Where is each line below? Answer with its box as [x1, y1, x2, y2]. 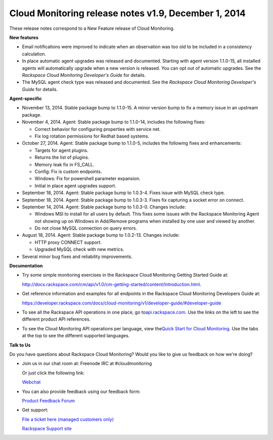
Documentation [9, 263, 43, 269]
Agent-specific [9, 96, 42, 102]
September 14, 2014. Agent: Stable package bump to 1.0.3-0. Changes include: [22, 204, 187, 210]
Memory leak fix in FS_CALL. [34, 161, 95, 167]
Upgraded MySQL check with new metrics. [34, 246, 124, 252]
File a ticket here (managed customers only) [22, 416, 114, 422]
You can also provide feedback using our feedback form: [22, 388, 141, 394]
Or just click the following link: [22, 370, 85, 376]
